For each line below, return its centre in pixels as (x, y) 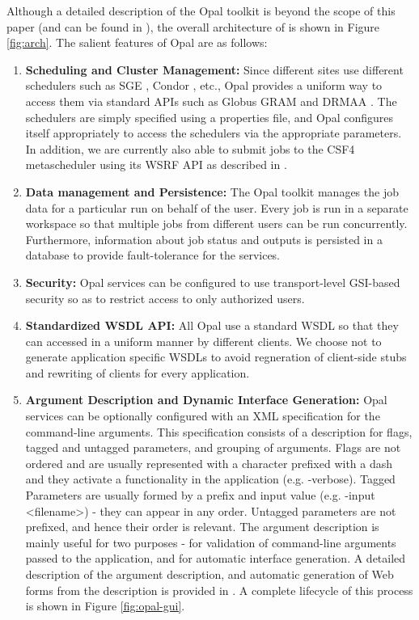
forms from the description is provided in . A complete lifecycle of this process (219, 590)
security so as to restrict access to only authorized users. (165, 298)
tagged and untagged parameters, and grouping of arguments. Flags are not (213, 447)
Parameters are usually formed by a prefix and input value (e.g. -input (200, 495)
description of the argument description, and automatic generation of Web (209, 574)
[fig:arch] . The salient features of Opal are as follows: (137, 42)
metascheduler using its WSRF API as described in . (156, 164)
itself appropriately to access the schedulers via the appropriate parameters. (214, 133)
